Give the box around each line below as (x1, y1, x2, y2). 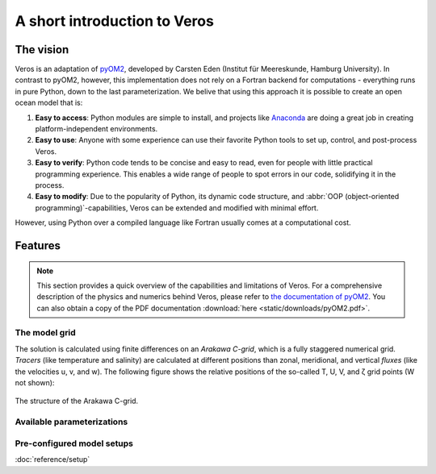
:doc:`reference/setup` (15, 455, 90, 464)
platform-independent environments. (35, 124, 158, 134)
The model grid (15, 327, 76, 339)
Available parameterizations (15, 416, 128, 427)
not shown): (15, 378, 55, 388)
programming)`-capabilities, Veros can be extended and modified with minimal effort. (35, 202, 319, 213)
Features (15, 239, 61, 252)
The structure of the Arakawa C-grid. (15, 396, 139, 406)
